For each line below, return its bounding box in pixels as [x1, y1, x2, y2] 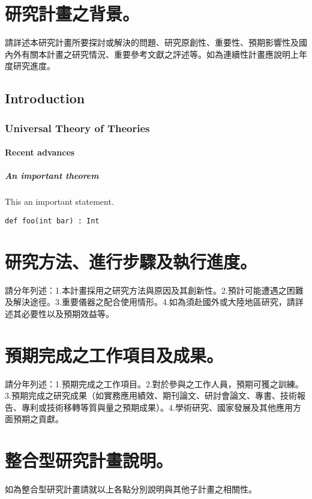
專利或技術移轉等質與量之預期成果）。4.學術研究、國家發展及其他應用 [21, 401, 293, 413]
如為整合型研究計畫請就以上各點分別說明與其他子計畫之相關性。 [5, 483, 257, 495]
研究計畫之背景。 [5, 1, 140, 26]
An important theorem [5, 169, 99, 182]
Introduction [5, 89, 85, 107]
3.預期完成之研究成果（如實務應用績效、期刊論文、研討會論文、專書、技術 [5, 389, 297, 402]
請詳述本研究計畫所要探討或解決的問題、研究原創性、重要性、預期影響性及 [5, 36, 299, 49]
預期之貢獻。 [13, 413, 64, 425]
